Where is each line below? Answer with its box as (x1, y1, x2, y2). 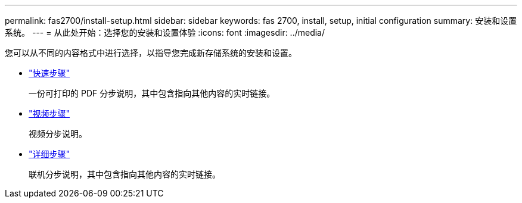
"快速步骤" (29, 68, 70, 78)
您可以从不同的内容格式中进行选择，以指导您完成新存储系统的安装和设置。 (5, 48, 297, 58)
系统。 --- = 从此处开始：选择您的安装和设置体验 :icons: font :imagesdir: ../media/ (5, 27, 325, 38)
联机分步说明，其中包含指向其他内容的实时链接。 (29, 169, 220, 179)
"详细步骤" (29, 149, 70, 159)
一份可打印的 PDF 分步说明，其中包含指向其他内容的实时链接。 (29, 88, 275, 98)
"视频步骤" (29, 108, 70, 118)
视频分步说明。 (29, 129, 87, 139)
